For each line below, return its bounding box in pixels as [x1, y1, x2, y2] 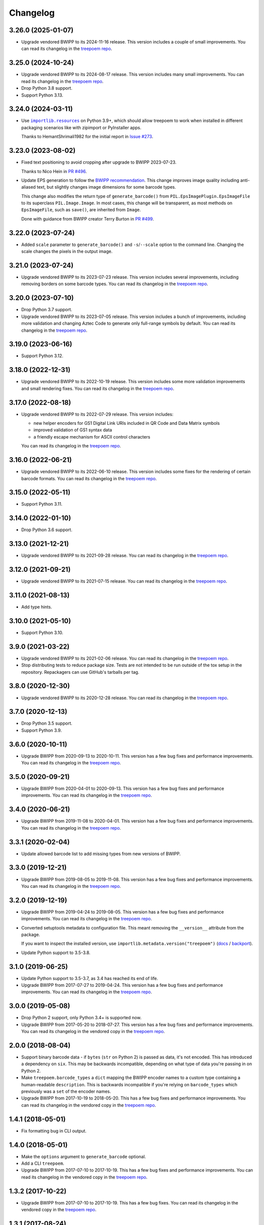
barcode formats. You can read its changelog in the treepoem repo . [21, 475, 157, 481]
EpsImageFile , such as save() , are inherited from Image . [21, 207, 141, 213]
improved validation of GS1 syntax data [33, 427, 112, 433]
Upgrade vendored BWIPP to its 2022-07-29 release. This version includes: [21, 411, 174, 417]
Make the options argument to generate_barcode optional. [21, 1153, 146, 1159]
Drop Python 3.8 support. [21, 85, 73, 91]
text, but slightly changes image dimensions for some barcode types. [37, 184, 176, 190]
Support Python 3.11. [21, 501, 63, 507]
